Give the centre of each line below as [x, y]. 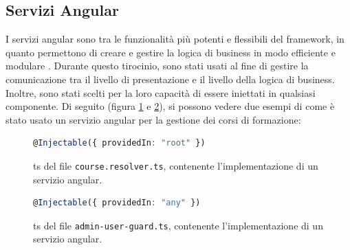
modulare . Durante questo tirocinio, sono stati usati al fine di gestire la [157, 66]
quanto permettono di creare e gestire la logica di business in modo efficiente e [171, 52]
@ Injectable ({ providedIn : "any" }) [117, 203]
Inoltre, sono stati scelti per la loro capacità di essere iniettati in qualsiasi [161, 92]
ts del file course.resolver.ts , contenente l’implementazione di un [176, 165]
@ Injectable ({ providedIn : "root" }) [119, 143]
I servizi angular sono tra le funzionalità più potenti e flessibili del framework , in [175, 39]
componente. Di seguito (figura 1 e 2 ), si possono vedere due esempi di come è [170, 106]
